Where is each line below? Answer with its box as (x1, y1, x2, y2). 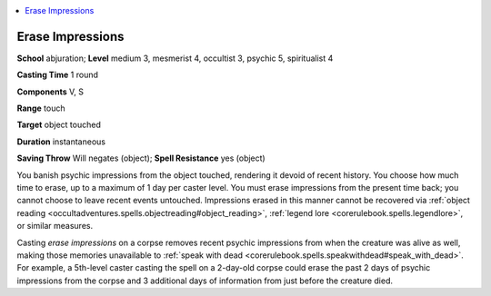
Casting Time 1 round (16, 69, 99, 81)
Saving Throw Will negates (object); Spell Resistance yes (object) (16, 153, 266, 163)
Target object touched (16, 119, 102, 131)
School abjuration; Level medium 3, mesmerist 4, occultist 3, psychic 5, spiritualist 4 (16, 53, 334, 64)
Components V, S (16, 86, 84, 97)
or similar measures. (16, 221, 94, 232)
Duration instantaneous (16, 136, 106, 147)
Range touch (16, 103, 65, 113)
